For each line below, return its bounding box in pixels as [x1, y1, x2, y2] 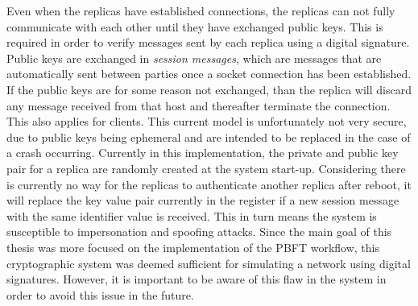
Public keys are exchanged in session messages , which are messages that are [6, 49, 382, 66]
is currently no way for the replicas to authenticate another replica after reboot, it [6, 176, 412, 192]
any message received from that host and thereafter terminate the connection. [6, 97, 391, 114]
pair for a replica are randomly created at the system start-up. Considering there [6, 159, 406, 176]
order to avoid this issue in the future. [6, 286, 194, 303]
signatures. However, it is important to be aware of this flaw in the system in [6, 271, 387, 287]
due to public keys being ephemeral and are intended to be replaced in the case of [6, 128, 411, 145]
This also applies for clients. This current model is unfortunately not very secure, [6, 113, 407, 130]
